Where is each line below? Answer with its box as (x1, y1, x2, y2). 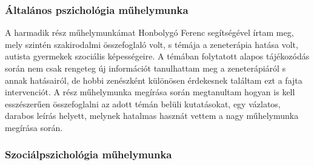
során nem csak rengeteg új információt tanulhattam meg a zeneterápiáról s (5, 62, 286, 74)
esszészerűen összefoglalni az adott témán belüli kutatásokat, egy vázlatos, (5, 97, 281, 110)
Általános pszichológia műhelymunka (5, 2, 189, 17)
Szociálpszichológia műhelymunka (5, 147, 172, 162)
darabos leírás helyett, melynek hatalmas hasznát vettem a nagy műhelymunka (5, 109, 299, 122)
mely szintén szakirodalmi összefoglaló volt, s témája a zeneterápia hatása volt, (5, 38, 298, 50)
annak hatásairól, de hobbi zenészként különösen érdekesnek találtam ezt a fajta (5, 73, 302, 86)
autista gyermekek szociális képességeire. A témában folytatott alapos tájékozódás (5, 50, 310, 62)
